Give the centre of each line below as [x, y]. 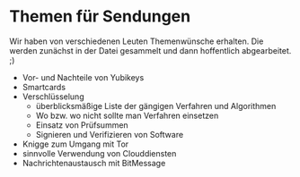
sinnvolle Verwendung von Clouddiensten [99, 153]
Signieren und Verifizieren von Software [110, 134]
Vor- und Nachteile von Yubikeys [83, 77]
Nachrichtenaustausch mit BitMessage [94, 163]
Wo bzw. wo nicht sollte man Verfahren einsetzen [127, 115]
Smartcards [44, 87]
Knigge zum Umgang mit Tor [75, 144]
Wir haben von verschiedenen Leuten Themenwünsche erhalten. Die [137, 41]
